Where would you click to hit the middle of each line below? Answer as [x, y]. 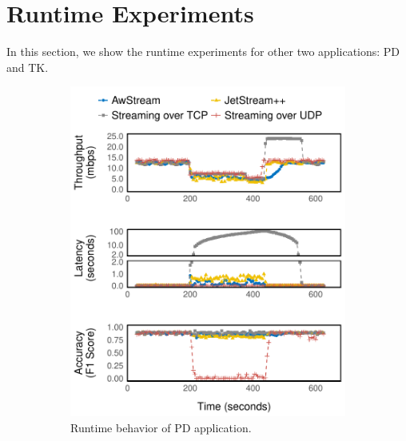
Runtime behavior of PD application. [161, 427]
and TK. [28, 67]
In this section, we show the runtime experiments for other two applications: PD [203, 52]
